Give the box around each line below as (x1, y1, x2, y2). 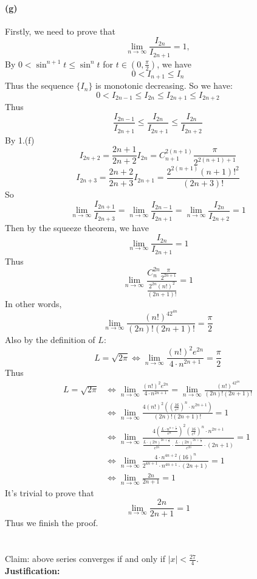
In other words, (5, 297, 62, 310)
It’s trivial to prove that (5, 486, 94, 499)
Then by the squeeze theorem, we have (5, 221, 149, 234)
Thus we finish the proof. (5, 516, 98, 529)
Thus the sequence (5, 79, 74, 92)
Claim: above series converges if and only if (5, 552, 165, 565)
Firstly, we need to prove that (5, 24, 115, 37)
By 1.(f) (5, 133, 35, 146)
